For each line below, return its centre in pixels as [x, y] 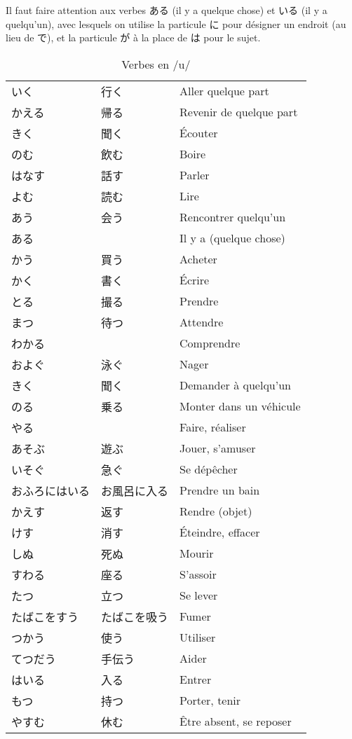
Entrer [196, 679]
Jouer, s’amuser [218, 448]
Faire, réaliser [213, 427]
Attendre [202, 322]
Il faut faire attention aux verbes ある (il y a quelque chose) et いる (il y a [167, 10]
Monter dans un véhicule [240, 406]
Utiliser [198, 637]
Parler [195, 175]
